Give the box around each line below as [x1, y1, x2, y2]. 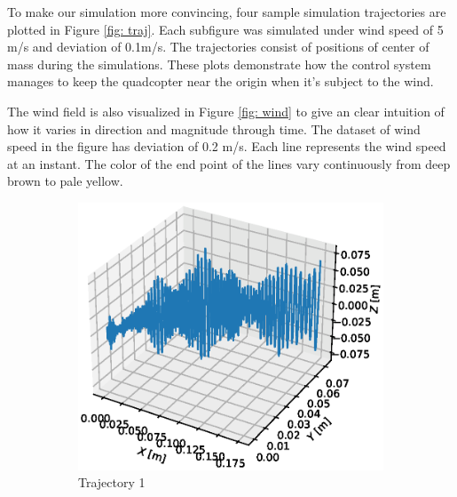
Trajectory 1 [78, 473, 146, 492]
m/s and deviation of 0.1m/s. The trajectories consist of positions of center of [7, 37, 429, 56]
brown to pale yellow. [7, 172, 123, 190]
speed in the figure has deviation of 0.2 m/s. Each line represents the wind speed [7, 137, 446, 156]
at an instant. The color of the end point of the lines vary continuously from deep [7, 154, 451, 172]
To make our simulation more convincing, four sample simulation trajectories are [7, 3, 446, 20]
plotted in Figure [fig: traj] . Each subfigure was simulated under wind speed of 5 [7, 20, 444, 38]
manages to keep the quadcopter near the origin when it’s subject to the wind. [7, 72, 434, 91]
